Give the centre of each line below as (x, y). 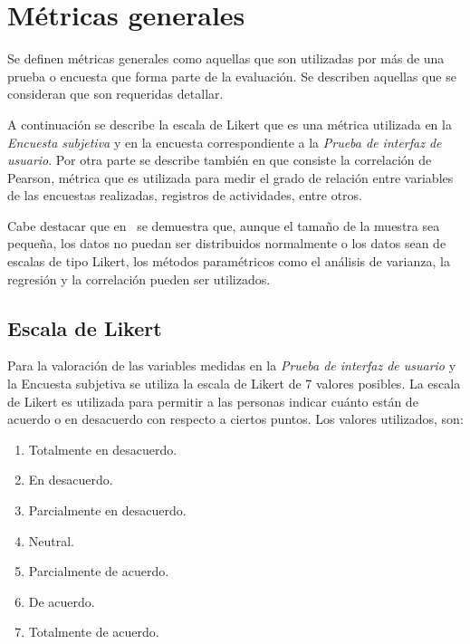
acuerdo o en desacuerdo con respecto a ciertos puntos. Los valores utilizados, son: (235, 419)
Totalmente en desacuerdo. (103, 449)
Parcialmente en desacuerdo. (107, 510)
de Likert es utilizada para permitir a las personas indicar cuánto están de (213, 401)
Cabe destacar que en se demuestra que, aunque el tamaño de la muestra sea (224, 225)
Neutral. (52, 540)
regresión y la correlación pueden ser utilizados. (139, 279)
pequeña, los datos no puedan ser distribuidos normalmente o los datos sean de (227, 243)
